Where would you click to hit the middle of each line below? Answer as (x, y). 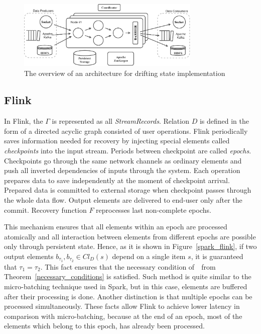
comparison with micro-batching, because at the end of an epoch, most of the (123, 316)
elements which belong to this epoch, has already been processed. (104, 326)
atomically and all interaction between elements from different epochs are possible (130, 236)
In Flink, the (24, 121)
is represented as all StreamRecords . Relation (120, 121)
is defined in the (224, 121)
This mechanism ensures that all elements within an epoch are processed (116, 227)
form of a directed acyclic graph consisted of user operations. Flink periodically (126, 131)
